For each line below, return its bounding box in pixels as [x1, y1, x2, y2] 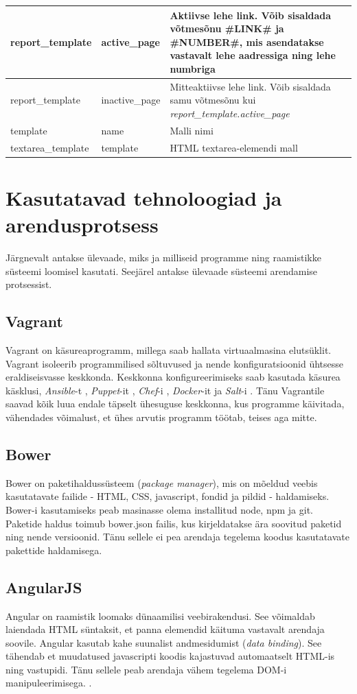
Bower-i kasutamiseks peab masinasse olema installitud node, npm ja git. [5, 502, 313, 516]
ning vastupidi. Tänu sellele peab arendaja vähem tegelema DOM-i [5, 662, 287, 676]
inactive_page [101, 93, 161, 107]
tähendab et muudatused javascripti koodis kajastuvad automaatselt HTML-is [5, 649, 335, 663]
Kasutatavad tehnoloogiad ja [5, 183, 282, 211]
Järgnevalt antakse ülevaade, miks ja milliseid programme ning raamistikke [5, 250, 321, 264]
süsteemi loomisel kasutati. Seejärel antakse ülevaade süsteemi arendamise [5, 263, 318, 278]
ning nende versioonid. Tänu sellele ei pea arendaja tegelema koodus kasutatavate [5, 529, 349, 544]
